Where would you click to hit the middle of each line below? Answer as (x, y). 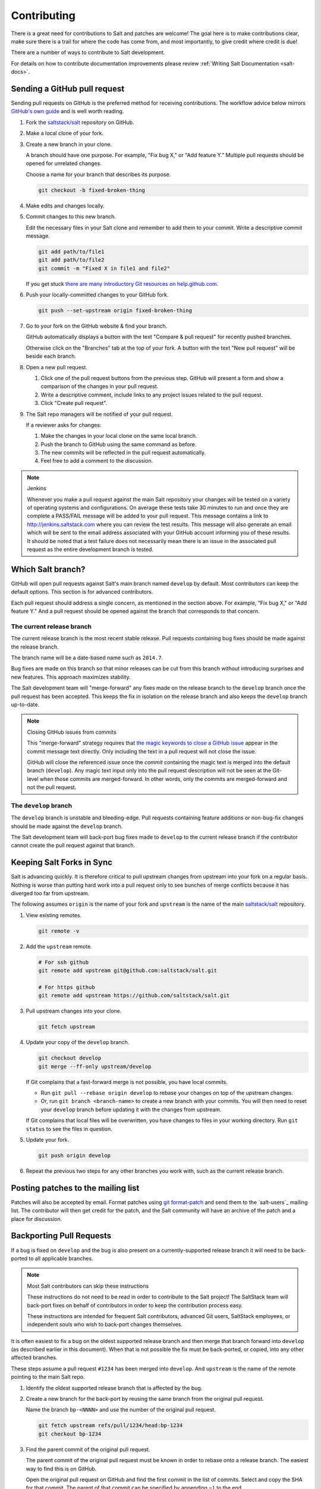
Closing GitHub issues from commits (72, 732)
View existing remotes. (54, 915)
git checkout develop (70, 1058)
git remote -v (59, 931)
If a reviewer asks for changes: (64, 425)
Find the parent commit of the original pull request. (88, 1449)
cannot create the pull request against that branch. (73, 845)
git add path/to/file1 (71, 251)
